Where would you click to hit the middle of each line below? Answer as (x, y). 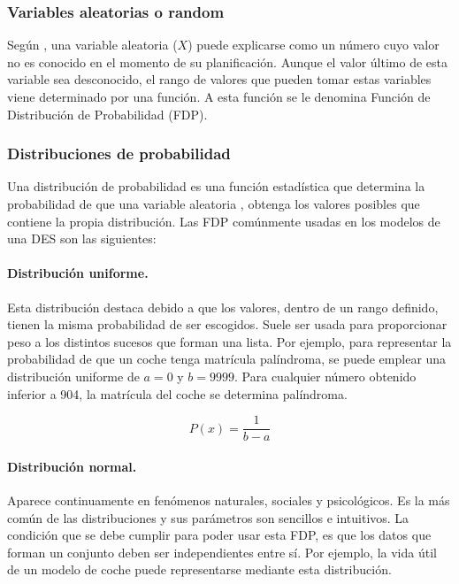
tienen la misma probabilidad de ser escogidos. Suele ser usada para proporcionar (227, 324)
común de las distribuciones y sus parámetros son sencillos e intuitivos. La (208, 517)
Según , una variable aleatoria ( (92, 45)
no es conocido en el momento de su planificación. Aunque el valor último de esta (228, 61)
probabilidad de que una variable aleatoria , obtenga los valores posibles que (214, 204)
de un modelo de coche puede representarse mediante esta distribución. (199, 569)
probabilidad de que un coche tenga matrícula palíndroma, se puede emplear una (227, 359)
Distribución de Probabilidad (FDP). (107, 114)
